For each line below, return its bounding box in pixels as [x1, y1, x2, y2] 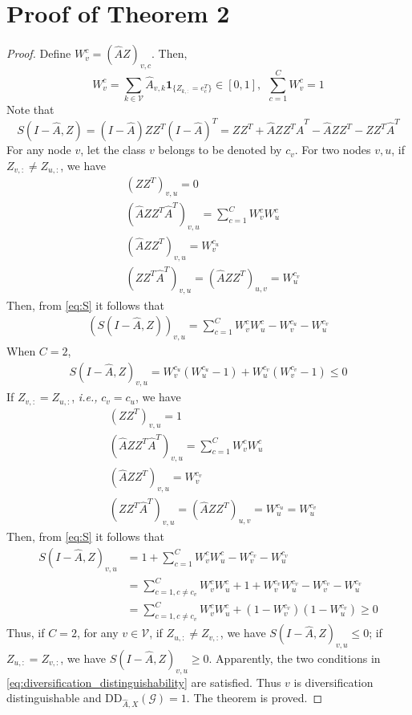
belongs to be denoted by [158, 141, 282, 158]
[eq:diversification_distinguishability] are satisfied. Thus [6, 673, 281, 690]
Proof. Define [6, 45, 71, 62]
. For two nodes [294, 141, 371, 158]
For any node [6, 141, 71, 158]
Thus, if [6, 624, 45, 641]
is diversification [293, 673, 374, 690]
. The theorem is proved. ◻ [186, 689, 323, 706]
